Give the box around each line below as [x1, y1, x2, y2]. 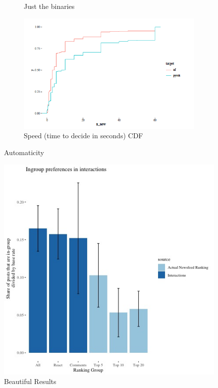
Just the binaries [24, 1, 75, 11]
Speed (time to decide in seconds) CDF [24, 130, 143, 141]
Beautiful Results [4, 376, 56, 387]
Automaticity [4, 147, 44, 158]
